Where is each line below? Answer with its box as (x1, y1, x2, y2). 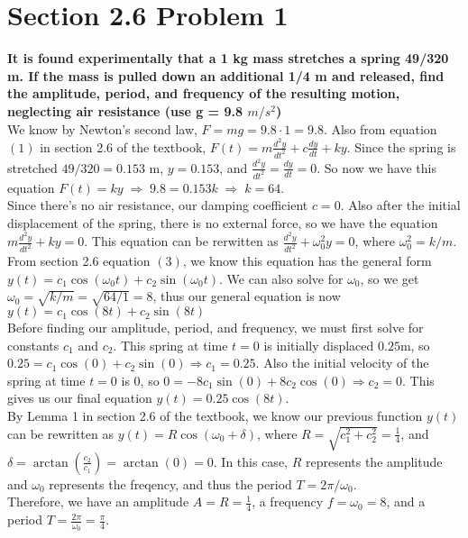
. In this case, (213, 451, 288, 470)
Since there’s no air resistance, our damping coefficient (7, 196, 308, 214)
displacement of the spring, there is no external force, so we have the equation (7, 213, 438, 232)
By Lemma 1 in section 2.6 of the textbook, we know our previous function (7, 406, 423, 425)
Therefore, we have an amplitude (7, 492, 189, 511)
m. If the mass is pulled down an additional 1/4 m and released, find (7, 66, 445, 85)
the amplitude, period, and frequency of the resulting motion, (7, 84, 400, 103)
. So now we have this (317, 158, 436, 177)
